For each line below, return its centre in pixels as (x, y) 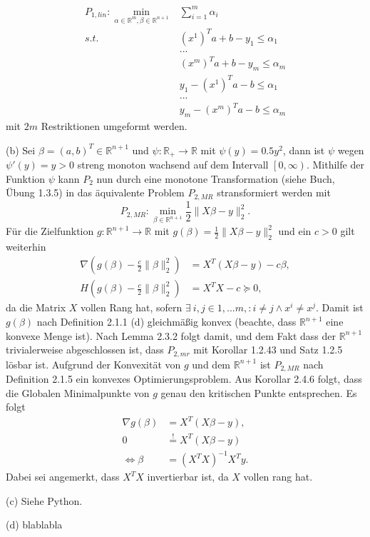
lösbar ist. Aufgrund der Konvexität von (93, 364)
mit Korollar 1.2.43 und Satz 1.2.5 (268, 350)
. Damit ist (340, 307)
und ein (295, 231)
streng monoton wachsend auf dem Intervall (173, 165)
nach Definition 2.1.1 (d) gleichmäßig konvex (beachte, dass (166, 322)
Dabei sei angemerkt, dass (63, 477)
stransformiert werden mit (274, 192)
